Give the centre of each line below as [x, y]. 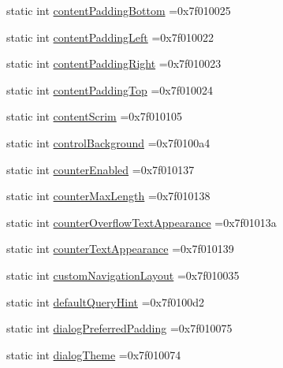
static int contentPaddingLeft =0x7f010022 [110, 37]
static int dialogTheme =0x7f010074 [94, 354]
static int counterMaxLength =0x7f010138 [108, 196]
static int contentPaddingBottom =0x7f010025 [119, 10]
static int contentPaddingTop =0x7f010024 [110, 89]
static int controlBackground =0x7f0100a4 [108, 142]
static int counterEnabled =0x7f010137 [101, 169]
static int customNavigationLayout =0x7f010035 [123, 275]
